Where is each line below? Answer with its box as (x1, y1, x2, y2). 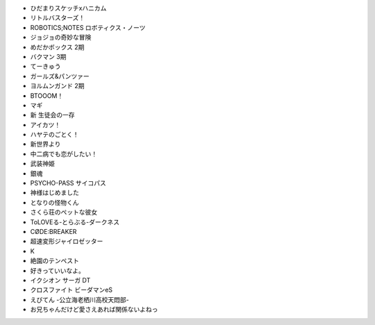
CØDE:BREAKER (30, 227, 77, 235)
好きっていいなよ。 (30, 266, 85, 274)
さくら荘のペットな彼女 (30, 208, 97, 217)
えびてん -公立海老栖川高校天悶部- (30, 295, 129, 303)
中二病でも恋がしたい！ (30, 149, 97, 158)
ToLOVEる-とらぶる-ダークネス (30, 217, 120, 226)
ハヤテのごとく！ (30, 131, 79, 139)
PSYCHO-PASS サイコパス (30, 179, 107, 187)
